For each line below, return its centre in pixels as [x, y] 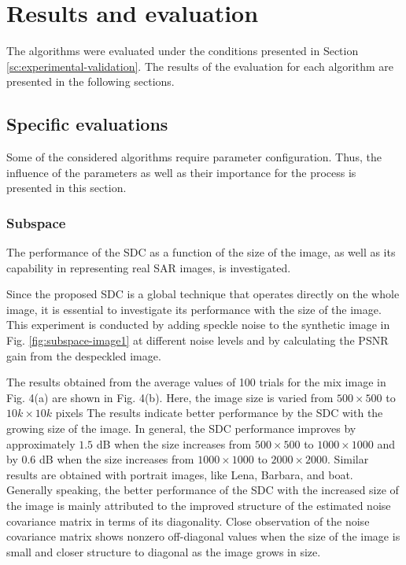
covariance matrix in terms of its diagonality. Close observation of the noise [188, 521]
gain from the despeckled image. [84, 355]
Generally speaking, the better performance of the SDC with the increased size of [203, 490]
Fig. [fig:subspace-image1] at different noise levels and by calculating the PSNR [197, 340]
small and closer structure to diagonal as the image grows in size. [164, 551]
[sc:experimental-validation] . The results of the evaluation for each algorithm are [200, 66]
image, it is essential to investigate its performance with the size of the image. [194, 309]
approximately [41, 443]
